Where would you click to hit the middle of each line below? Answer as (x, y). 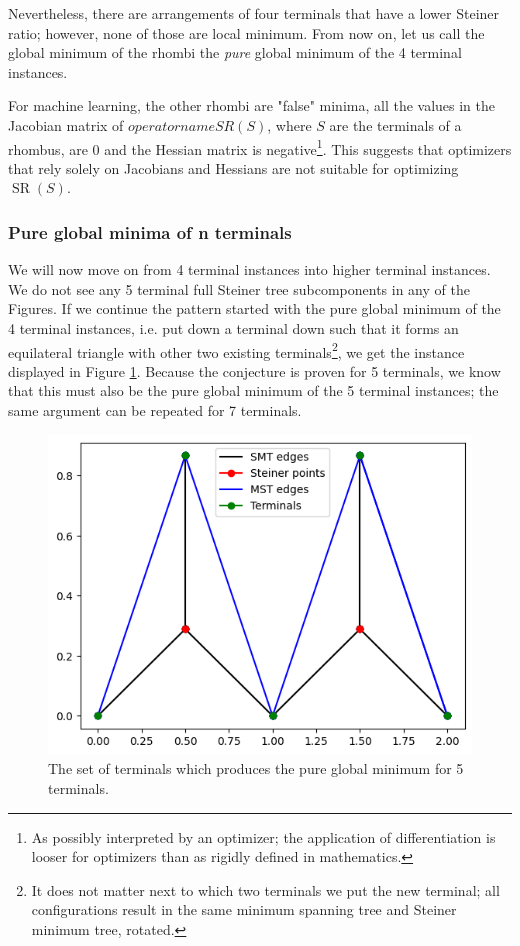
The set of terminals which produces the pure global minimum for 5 (256, 768)
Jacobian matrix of (66, 124)
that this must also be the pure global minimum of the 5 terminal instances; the (253, 390)
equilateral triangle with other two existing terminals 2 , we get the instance (236, 350)
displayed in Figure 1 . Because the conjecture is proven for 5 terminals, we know (254, 370)
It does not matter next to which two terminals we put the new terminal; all (265, 889)
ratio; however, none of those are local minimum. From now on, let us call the (246, 32)
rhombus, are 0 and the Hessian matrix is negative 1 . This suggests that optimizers (260, 147)
